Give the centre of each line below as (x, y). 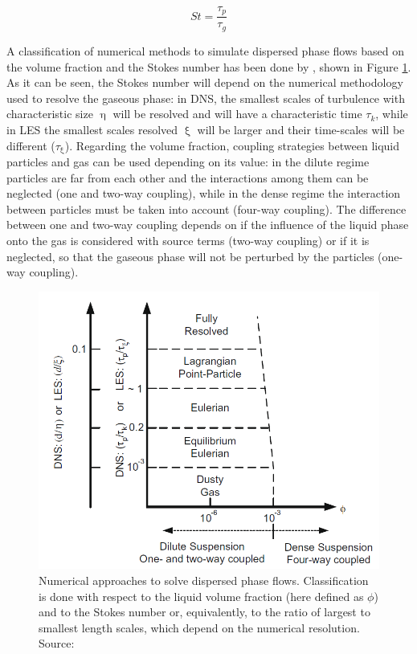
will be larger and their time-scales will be (301, 129)
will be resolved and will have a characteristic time (237, 114)
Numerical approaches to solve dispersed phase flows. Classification (204, 580)
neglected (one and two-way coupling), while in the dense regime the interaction (204, 193)
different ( (31, 145)
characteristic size (50, 114)
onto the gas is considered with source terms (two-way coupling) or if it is (188, 240)
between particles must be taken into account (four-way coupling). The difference (206, 208)
